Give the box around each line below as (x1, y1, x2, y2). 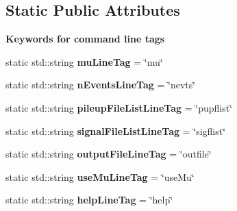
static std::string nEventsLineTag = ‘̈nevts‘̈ (5, 77, 196, 92)
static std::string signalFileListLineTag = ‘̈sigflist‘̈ (5, 123, 226, 138)
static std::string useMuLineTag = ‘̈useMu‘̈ (5, 169, 195, 184)
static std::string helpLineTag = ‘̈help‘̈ (5, 193, 173, 207)
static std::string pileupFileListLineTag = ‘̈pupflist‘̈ (5, 100, 233, 114)
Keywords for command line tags (5, 32, 165, 46)
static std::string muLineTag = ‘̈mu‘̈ (5, 54, 163, 69)
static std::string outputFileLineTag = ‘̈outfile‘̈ (5, 147, 212, 161)
